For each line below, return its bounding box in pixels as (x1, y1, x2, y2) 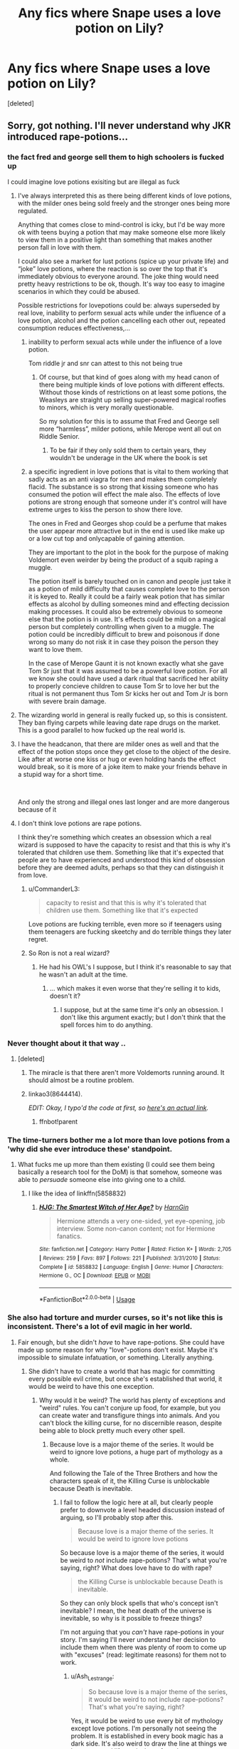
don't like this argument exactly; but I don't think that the (60, 1013, 226, 1021)
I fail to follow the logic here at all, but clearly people (60, 1498, 213, 1506)
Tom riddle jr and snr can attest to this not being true (28, 359, 183, 367)
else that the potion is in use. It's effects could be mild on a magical (28, 615, 226, 623)
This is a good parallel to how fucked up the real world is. (17, 725, 186, 734)
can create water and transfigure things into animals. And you (38, 1411, 221, 1419)
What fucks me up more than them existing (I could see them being (17, 1161, 216, 1169)
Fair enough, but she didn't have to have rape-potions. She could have (17, 1337, 225, 1346)
